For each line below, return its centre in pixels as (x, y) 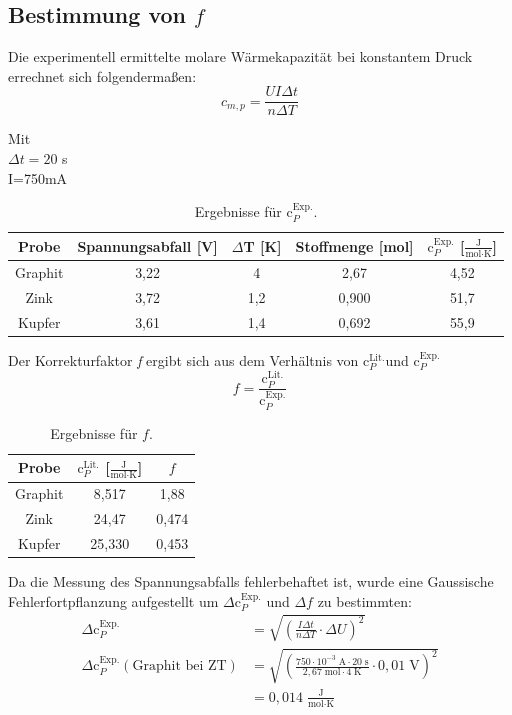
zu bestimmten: (364, 600)
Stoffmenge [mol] (354, 245)
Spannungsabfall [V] (147, 245)
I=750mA (38, 177)
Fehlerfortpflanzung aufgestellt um (113, 600)
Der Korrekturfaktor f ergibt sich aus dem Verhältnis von (183, 359)
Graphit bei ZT (179, 666)
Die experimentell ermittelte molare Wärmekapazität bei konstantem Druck (240, 56)
